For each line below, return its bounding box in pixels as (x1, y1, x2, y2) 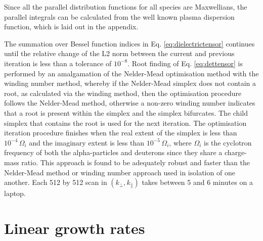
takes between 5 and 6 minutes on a (142, 177, 253, 187)
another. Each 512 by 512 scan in (4, 177, 107, 187)
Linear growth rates (4, 217, 145, 238)
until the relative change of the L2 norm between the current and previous (4, 48, 235, 59)
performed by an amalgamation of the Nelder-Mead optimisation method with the (4, 68, 259, 78)
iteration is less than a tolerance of (4, 58, 112, 68)
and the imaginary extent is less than (29, 137, 145, 148)
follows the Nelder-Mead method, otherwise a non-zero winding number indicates (4, 98, 255, 108)
